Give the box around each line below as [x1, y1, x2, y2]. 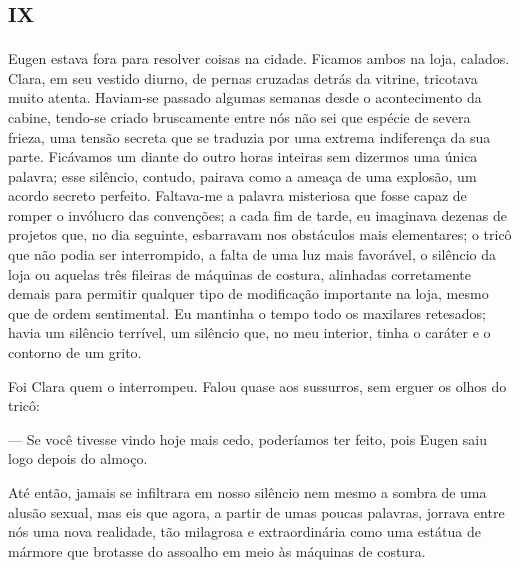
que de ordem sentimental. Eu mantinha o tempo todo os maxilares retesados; [8, 302, 486, 323]
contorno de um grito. [8, 342, 142, 363]
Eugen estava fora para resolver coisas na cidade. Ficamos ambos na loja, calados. [8, 48, 510, 69]
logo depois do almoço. [8, 448, 148, 469]
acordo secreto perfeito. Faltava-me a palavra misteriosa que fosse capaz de [8, 185, 467, 206]
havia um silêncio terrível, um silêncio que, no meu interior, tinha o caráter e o [8, 322, 491, 343]
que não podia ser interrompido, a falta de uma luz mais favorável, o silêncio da [8, 244, 497, 265]
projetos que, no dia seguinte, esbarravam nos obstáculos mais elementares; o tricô [8, 224, 512, 245]
